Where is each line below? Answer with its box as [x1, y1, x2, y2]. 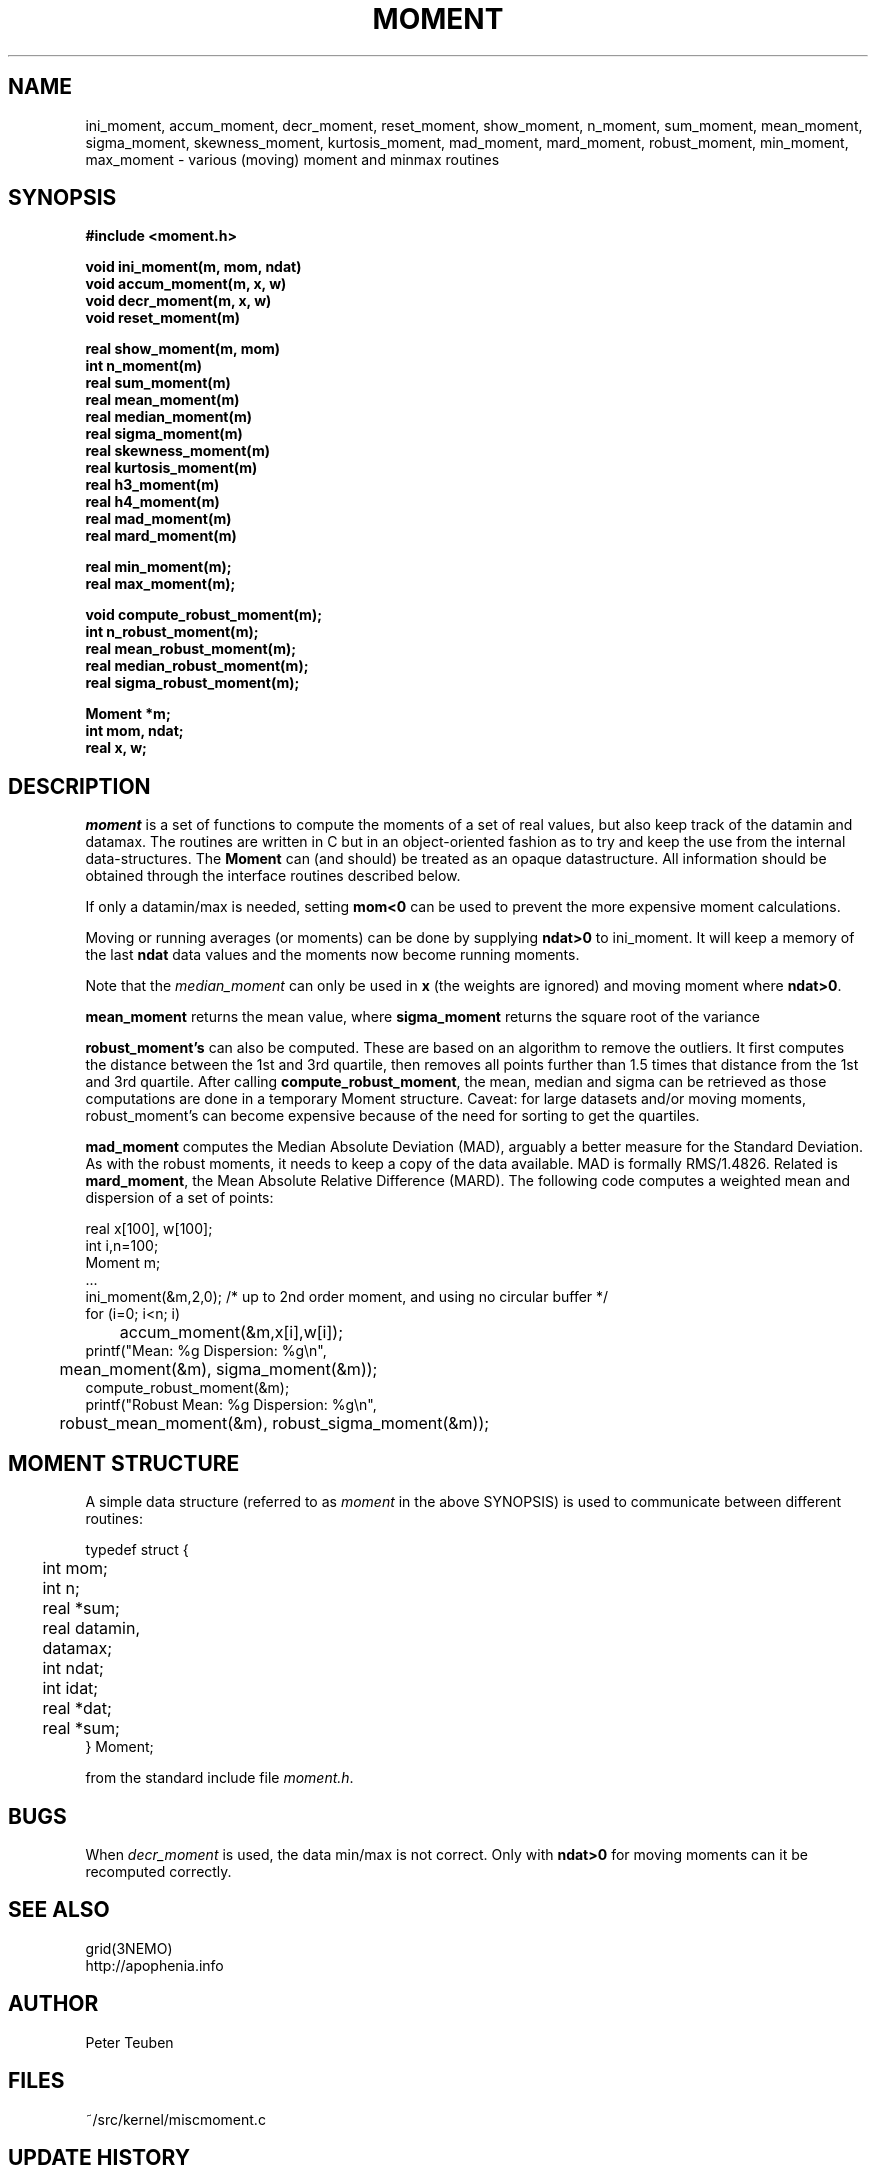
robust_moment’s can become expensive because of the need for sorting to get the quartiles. [85, 1107, 700, 1125]
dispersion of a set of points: [85, 1189, 274, 1207]
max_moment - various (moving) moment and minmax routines [85, 150, 500, 168]
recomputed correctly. [85, 1862, 232, 1880]
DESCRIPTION [8, 773, 151, 799]
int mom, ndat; [85, 722, 184, 740]
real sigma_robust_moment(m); [85, 674, 300, 692]
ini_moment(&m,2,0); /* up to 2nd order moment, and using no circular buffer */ [85, 1288, 609, 1306]
